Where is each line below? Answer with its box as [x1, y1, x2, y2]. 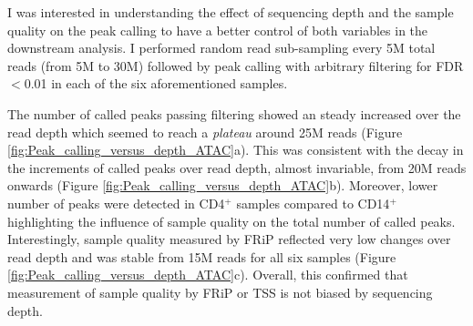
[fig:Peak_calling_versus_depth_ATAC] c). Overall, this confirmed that [7, 265, 408, 284]
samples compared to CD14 [236, 193, 390, 212]
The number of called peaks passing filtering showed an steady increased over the [7, 104, 461, 123]
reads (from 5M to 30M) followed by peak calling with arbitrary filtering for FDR [7, 56, 464, 75]
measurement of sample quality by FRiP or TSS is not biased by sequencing [7, 282, 433, 301]
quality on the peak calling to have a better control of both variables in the [7, 20, 428, 39]
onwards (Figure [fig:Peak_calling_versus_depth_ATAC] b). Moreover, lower [7, 176, 438, 195]
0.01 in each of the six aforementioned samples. [24, 74, 288, 93]
